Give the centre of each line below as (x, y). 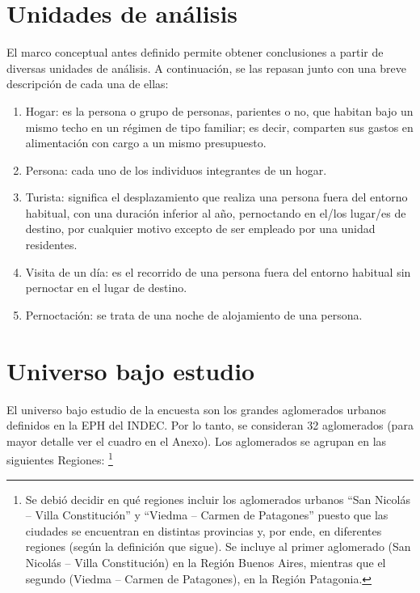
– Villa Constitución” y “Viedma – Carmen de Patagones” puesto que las (207, 515)
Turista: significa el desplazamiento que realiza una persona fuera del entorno (216, 197)
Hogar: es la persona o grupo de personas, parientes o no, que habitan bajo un (219, 110)
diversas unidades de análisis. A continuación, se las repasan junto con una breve (207, 68)
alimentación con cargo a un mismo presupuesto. (146, 143)
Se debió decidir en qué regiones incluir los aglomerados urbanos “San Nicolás (218, 499)
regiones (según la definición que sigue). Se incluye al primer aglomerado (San (218, 546)
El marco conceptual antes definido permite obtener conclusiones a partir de (195, 52)
